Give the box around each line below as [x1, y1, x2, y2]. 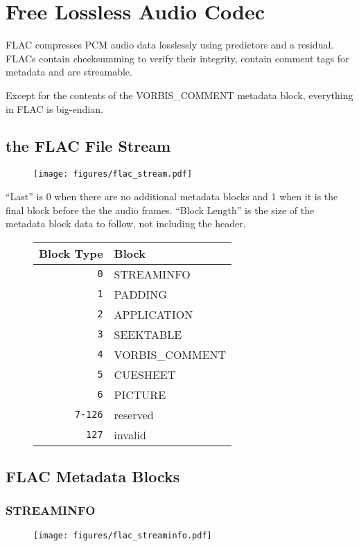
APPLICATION [114, 306, 193, 322]
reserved [114, 406, 154, 423]
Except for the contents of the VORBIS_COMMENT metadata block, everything [6, 87, 353, 102]
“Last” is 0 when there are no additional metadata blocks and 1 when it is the [6, 188, 338, 203]
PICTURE [114, 386, 166, 403]
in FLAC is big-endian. [6, 101, 103, 116]
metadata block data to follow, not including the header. [6, 216, 246, 231]
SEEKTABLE [114, 326, 182, 342]
